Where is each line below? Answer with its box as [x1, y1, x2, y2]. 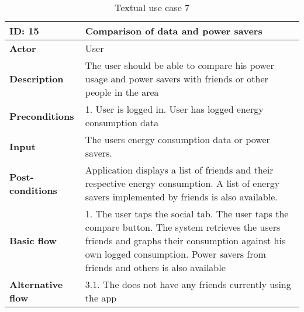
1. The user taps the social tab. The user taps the [85, 207, 289, 220]
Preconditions [9, 109, 74, 123]
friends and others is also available [85, 261, 226, 274]
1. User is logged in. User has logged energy [85, 102, 264, 116]
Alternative [9, 278, 63, 291]
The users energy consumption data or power [85, 133, 270, 146]
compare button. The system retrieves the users [85, 220, 281, 234]
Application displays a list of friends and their [85, 163, 274, 176]
